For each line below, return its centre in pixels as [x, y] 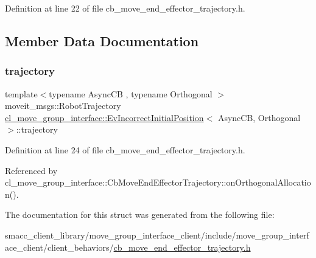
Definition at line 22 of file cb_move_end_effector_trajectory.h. [125, 8]
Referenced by [31, 170]
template [21, 93]
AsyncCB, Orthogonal [259, 117]
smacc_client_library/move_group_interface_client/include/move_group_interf [157, 235]
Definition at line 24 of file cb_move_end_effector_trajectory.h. [125, 149]
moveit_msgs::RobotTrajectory [63, 106]
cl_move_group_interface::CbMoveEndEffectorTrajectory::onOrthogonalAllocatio [158, 182]
